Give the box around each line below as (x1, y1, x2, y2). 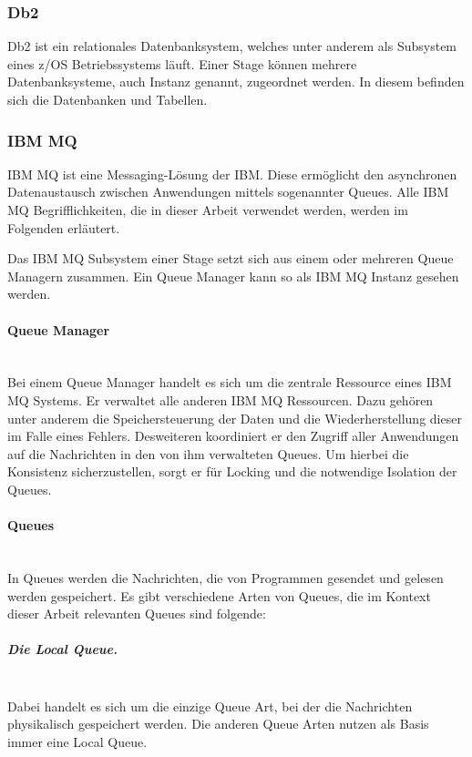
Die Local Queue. (7, 639, 118, 659)
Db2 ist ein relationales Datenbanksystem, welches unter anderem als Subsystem (7, 36, 457, 56)
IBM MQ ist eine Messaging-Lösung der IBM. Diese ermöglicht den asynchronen (7, 164, 457, 183)
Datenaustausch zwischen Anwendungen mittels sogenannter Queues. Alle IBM (7, 182, 449, 201)
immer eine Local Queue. (7, 732, 148, 752)
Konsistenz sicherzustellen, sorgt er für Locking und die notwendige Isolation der (7, 462, 457, 481)
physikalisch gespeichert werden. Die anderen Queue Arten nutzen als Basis (7, 714, 429, 733)
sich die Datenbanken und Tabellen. (7, 90, 208, 108)
